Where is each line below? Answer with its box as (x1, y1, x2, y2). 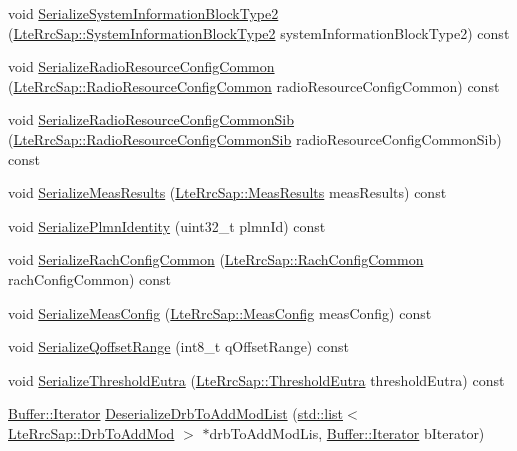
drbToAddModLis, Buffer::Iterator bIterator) (209, 422, 485, 443)
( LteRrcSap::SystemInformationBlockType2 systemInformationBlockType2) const (8, 22, 510, 43)
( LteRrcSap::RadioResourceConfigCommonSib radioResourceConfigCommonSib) (8, 128, 502, 149)
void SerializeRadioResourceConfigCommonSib (8, 109, 295, 130)
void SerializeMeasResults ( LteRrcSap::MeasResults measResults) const (8, 182, 447, 203)
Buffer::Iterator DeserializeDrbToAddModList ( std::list (8, 403, 343, 424)
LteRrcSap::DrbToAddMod (8, 422, 175, 443)
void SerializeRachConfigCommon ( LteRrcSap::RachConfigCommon (8, 249, 424, 270)
